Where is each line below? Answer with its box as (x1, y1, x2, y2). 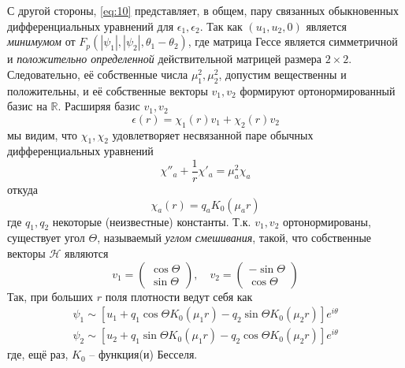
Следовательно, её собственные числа (7, 65, 188, 82)
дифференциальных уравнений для (7, 17, 174, 34)
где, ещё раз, (7, 346, 69, 362)
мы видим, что (7, 126, 78, 143)
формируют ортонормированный (240, 82, 396, 99)
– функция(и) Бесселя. (89, 346, 198, 362)
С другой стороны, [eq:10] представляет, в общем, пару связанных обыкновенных (7, 2, 399, 18)
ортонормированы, (283, 213, 371, 229)
